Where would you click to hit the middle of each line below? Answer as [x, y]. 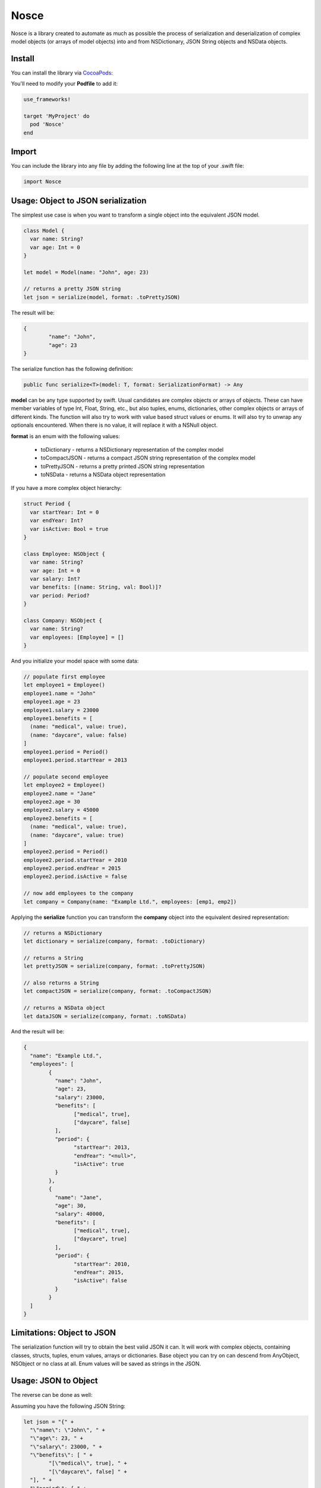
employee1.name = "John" [60, 693]
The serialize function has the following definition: [72, 369]
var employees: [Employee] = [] [77, 637]
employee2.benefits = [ [58, 818]
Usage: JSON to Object [54, 1381]
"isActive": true [99, 1164]
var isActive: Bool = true [69, 529]
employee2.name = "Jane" [60, 793]
